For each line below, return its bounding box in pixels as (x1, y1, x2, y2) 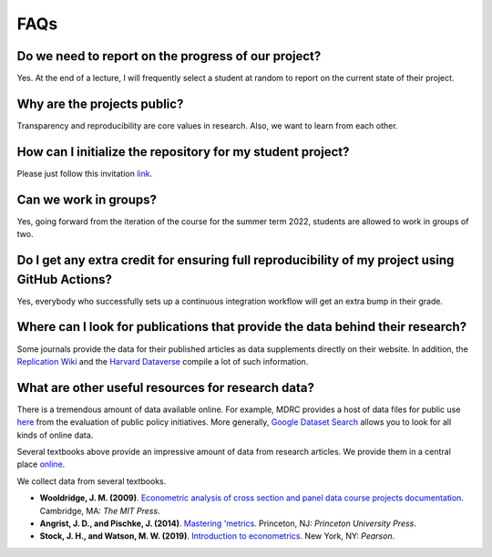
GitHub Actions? (16, 272, 113, 287)
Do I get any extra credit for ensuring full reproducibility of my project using (16, 252, 455, 268)
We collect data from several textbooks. (16, 475, 167, 487)
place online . (16, 459, 66, 469)
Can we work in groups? (16, 191, 158, 207)
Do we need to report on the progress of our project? (16, 48, 322, 64)
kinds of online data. (16, 429, 94, 440)
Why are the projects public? (16, 96, 184, 111)
